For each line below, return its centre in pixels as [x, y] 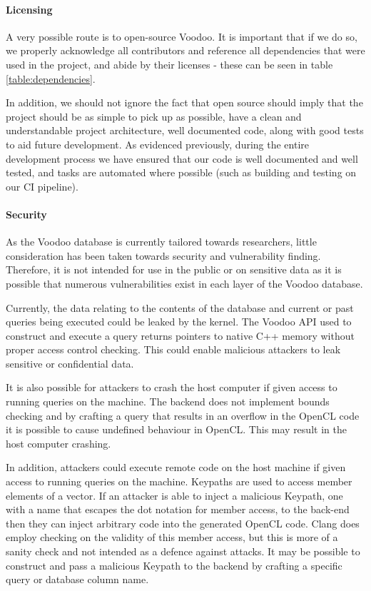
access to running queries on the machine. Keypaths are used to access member [179, 481]
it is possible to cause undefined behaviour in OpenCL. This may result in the [176, 429]
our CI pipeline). [42, 186]
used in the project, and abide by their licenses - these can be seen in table [169, 64]
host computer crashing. [59, 443]
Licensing [29, 9]
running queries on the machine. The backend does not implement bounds [168, 401]
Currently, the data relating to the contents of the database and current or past [180, 307]
